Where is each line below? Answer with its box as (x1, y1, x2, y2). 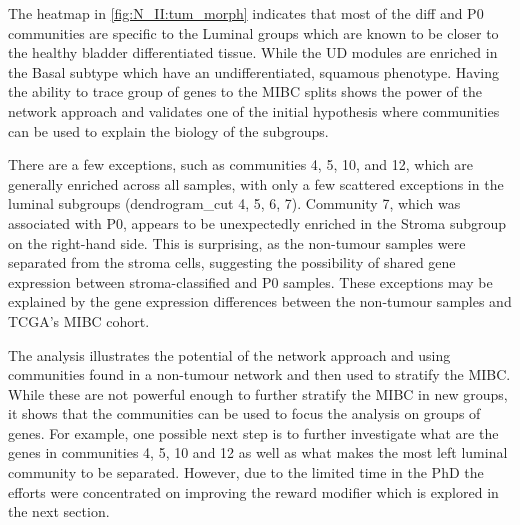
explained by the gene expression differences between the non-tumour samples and (8, 291, 512, 312)
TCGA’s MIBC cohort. (8, 310, 150, 331)
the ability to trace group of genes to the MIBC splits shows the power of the (8, 81, 482, 102)
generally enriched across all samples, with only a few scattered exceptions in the (8, 173, 504, 194)
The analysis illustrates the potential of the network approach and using (8, 344, 451, 365)
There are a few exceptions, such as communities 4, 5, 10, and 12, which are (8, 154, 474, 175)
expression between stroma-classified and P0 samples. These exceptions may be (8, 271, 493, 292)
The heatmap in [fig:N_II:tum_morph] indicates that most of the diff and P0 (8, 3, 484, 23)
